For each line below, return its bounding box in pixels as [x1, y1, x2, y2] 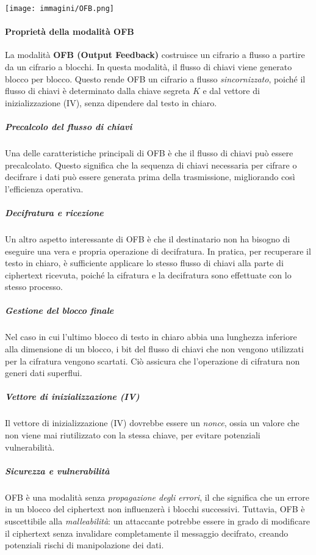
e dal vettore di [203, 84, 260, 97]
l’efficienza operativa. [5, 182, 84, 195]
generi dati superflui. [5, 366, 82, 379]
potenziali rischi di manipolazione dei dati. [5, 539, 164, 551]
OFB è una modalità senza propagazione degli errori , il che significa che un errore [5, 490, 309, 503]
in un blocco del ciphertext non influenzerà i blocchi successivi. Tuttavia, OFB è [5, 502, 305, 515]
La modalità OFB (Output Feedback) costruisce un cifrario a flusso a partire [5, 48, 305, 61]
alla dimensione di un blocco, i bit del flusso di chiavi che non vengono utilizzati [5, 343, 304, 355]
